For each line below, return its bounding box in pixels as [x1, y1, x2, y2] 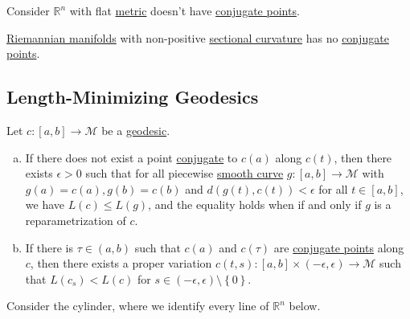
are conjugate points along [273, 239, 404, 256]
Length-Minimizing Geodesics [6, 84, 259, 109]
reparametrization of [25, 211, 126, 228]
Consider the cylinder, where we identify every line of [6, 297, 269, 314]
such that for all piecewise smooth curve [85, 165, 284, 182]
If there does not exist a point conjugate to [25, 149, 238, 166]
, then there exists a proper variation [30, 255, 212, 272]
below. [289, 297, 321, 314]
